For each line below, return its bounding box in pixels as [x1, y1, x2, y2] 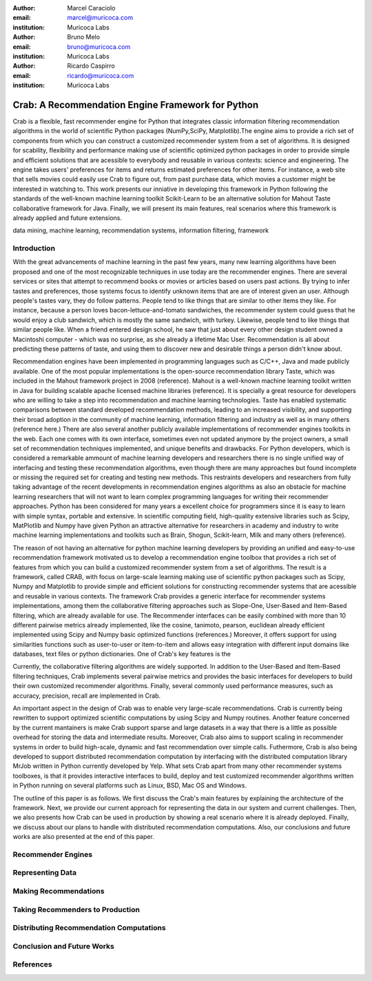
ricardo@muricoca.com [67, 71, 134, 79]
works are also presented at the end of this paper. [12, 833, 154, 841]
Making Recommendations [12, 887, 105, 896]
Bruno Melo [67, 33, 100, 41]
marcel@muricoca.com [67, 14, 134, 22]
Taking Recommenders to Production [12, 904, 141, 914]
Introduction [12, 243, 55, 253]
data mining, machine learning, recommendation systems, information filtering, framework [12, 226, 269, 234]
